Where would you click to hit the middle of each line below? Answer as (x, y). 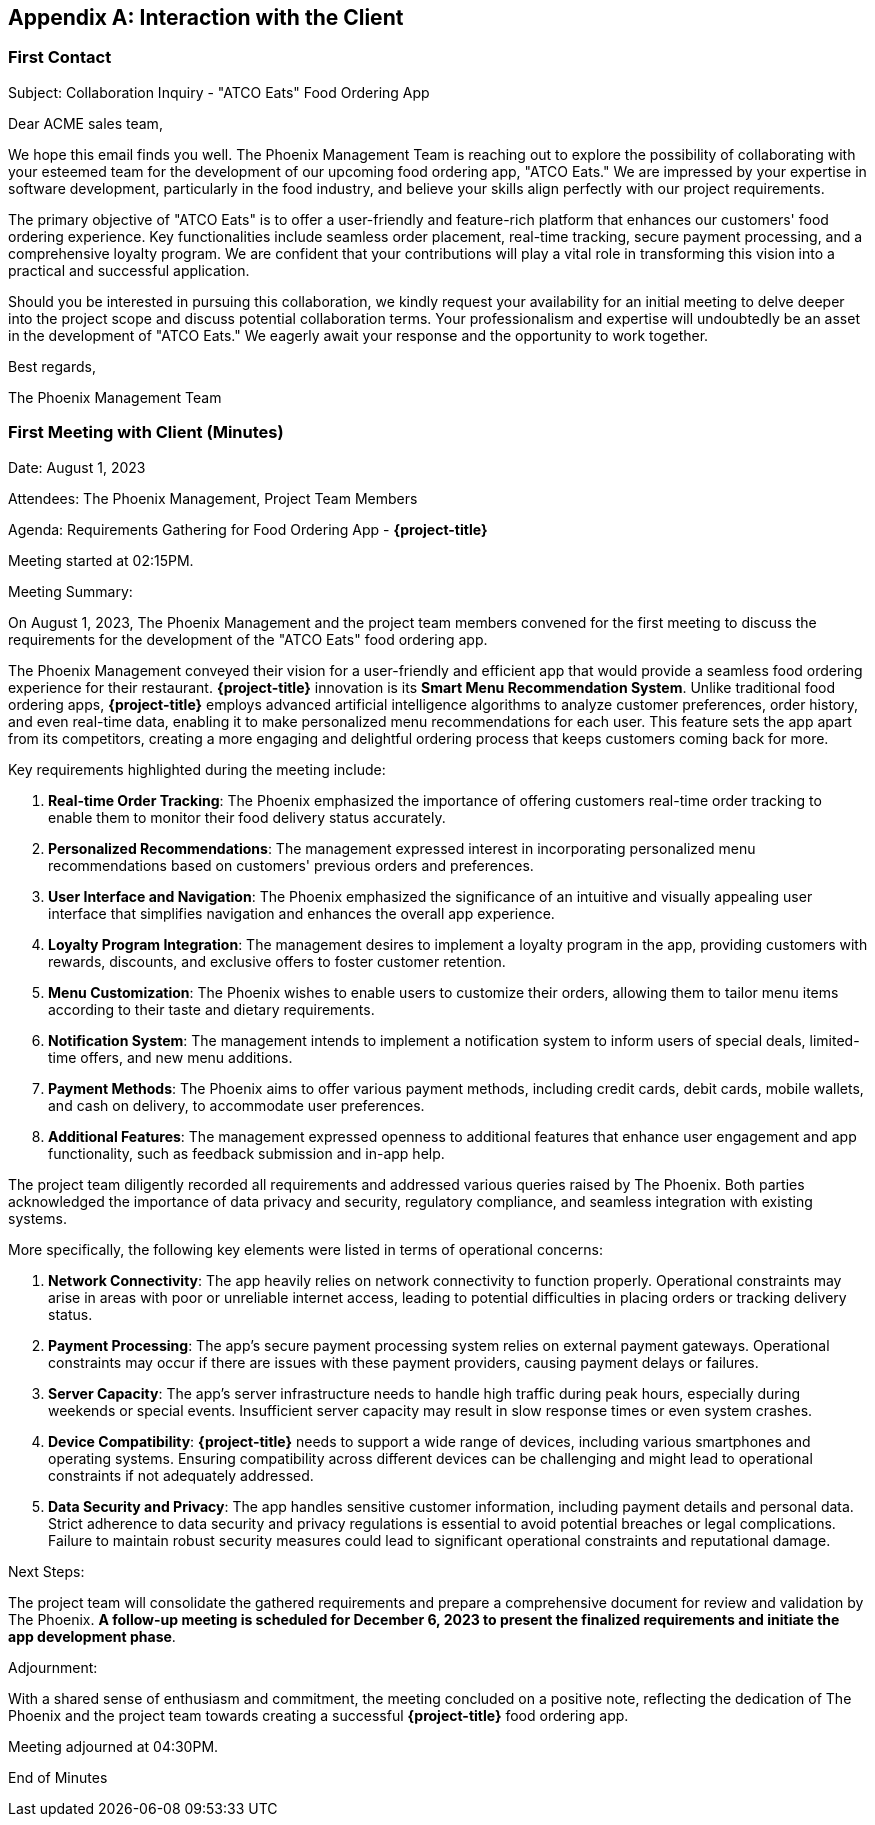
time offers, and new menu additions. (170, 1057)
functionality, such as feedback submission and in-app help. (246, 1153)
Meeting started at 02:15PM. (101, 560)
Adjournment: (53, 1667)
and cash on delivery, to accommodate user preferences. (236, 1105)
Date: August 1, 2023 (77, 467)
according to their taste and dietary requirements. (211, 1009)
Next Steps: (46, 1571)
